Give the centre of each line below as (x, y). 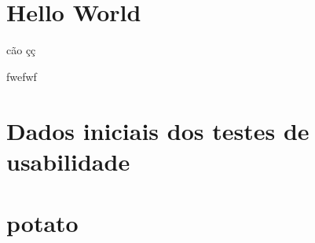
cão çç (21, 50)
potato (42, 223)
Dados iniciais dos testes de (158, 130)
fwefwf (22, 76)
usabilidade (68, 161)
